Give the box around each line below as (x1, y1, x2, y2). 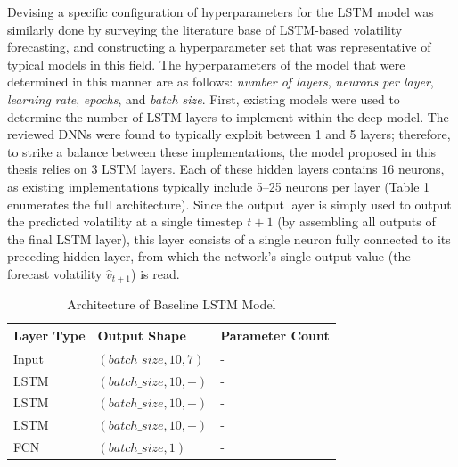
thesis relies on (7, 160, 87, 178)
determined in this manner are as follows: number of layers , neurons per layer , (7, 72, 434, 91)
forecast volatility (7, 264, 102, 283)
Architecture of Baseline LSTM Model (67, 295, 276, 314)
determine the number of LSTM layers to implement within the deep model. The (7, 107, 449, 126)
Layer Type (13, 325, 86, 344)
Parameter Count (220, 325, 330, 344)
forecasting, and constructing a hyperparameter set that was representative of (7, 37, 431, 56)
